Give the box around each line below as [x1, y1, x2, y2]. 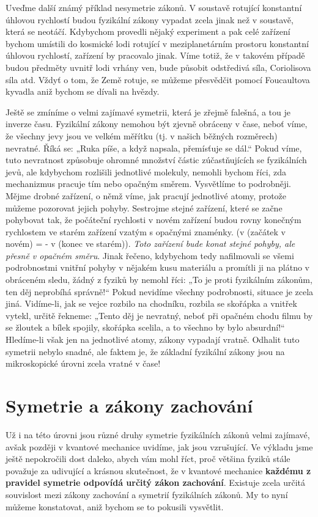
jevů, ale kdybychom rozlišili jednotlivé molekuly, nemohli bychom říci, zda [6, 165, 287, 178]
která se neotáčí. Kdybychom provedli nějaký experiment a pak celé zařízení [6, 25, 290, 38]
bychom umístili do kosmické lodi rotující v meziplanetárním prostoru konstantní [6, 37, 309, 50]
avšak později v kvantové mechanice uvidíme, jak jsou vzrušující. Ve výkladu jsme [6, 440, 313, 453]
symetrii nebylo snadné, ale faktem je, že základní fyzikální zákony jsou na [6, 345, 285, 358]
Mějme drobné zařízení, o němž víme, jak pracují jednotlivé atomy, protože [6, 189, 287, 202]
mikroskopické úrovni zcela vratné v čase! [6, 357, 161, 370]
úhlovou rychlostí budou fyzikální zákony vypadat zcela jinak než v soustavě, [6, 13, 294, 26]
